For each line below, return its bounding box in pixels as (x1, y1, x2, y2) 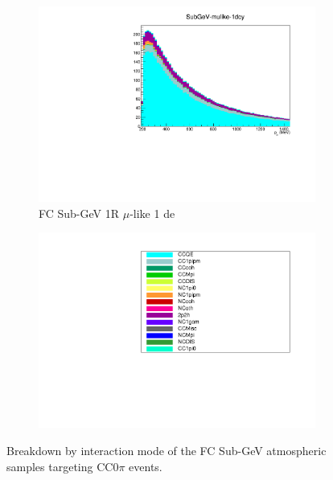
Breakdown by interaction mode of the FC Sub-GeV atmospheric (6, 442, 327, 458)
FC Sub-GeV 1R (39, 204, 120, 221)
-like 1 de (129, 204, 175, 221)
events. (129, 457, 162, 474)
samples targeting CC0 (6, 457, 119, 474)
